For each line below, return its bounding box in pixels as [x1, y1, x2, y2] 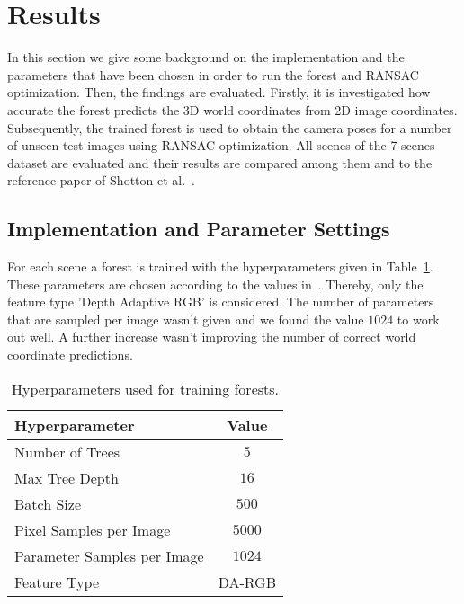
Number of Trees [14, 440, 120, 462]
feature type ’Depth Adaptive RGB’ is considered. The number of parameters [7, 292, 434, 311]
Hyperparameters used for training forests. [11, 377, 280, 399]
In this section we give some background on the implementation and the [7, 48, 405, 67]
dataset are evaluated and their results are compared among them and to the [7, 153, 433, 172]
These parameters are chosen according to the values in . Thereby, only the [7, 274, 424, 293]
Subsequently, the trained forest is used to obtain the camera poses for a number [7, 118, 452, 137]
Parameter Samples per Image [14, 545, 204, 566]
